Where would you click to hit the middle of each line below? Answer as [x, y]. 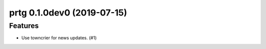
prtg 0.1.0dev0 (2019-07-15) [68, 13]
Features [24, 26]
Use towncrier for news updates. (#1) [59, 38]
